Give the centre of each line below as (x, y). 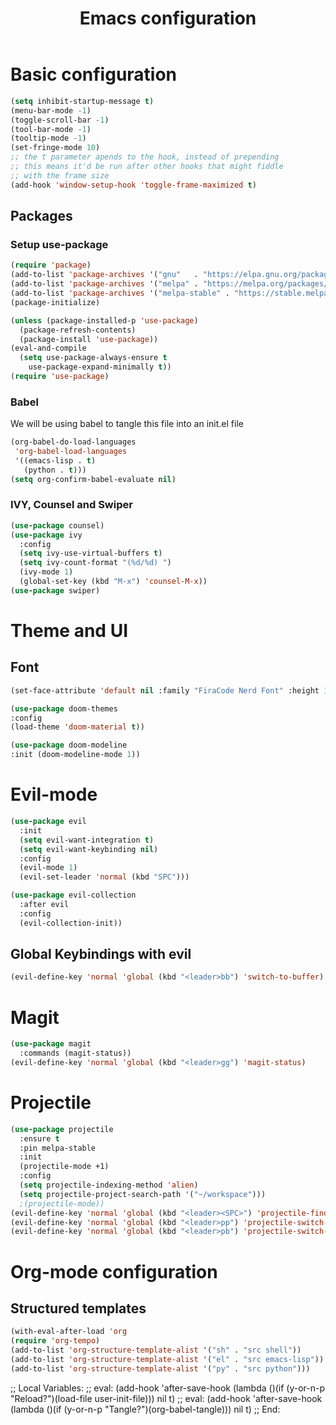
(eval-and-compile (48, 348)
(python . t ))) (55, 470)
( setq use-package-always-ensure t (93, 358)
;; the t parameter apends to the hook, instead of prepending (145, 157)
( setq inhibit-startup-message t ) (82, 101)
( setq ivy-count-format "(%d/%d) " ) (95, 563)
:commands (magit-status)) (75, 1053)
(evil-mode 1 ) (48, 868)
